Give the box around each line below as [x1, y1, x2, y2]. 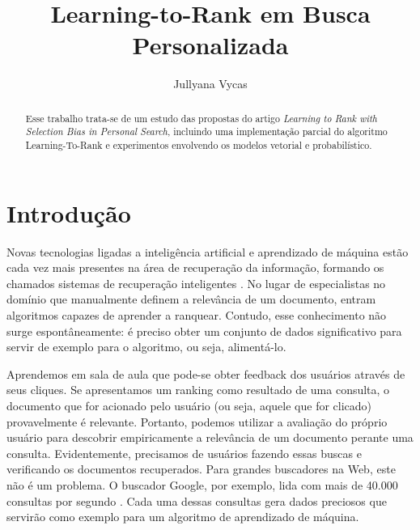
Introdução [6, 196, 131, 229]
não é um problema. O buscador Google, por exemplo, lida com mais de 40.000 [6, 476, 398, 493]
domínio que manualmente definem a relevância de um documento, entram [6, 290, 376, 307]
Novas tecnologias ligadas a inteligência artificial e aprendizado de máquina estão [6, 243, 409, 260]
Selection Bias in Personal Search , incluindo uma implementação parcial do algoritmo [25, 125, 388, 138]
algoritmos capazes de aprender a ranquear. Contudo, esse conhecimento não [6, 306, 387, 323]
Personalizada [132, 28, 289, 61]
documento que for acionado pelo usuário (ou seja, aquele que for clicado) [6, 396, 372, 413]
